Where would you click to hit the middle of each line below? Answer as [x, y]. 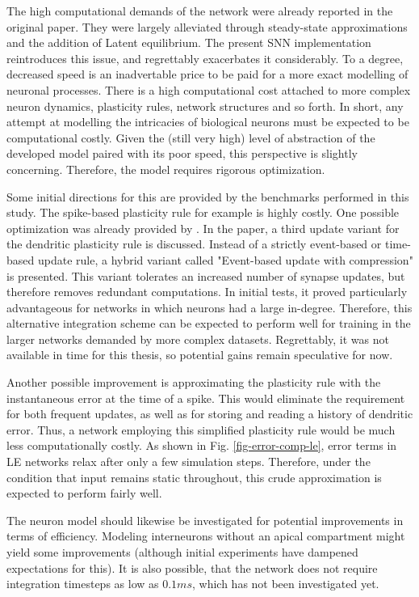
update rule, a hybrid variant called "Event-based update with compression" [225, 259]
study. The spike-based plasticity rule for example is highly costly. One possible [203, 212]
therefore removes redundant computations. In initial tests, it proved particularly [207, 292]
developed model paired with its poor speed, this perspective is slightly [182, 153]
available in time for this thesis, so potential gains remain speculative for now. [200, 355]
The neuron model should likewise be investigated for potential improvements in [205, 520]
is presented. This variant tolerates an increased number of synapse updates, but [206, 275]
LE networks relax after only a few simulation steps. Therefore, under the [189, 462]
